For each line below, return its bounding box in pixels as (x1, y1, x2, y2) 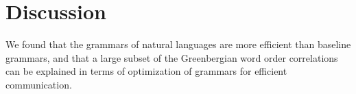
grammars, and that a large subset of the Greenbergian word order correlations (5, 50, 338, 64)
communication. (5, 77, 72, 91)
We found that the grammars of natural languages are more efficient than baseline (5, 37, 351, 51)
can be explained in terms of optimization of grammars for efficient (5, 64, 287, 78)
